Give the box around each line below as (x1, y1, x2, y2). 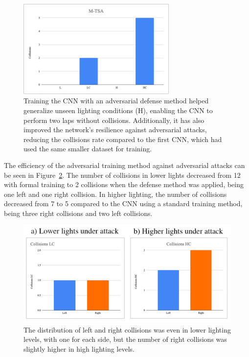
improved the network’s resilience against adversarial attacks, (23, 124, 207, 135)
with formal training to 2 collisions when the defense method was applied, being (4, 179, 244, 190)
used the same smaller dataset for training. (23, 143, 152, 154)
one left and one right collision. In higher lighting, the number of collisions (4, 189, 227, 199)
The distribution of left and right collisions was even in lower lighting (23, 324, 231, 334)
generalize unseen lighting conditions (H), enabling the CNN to (23, 105, 213, 115)
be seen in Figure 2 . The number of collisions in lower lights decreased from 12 (4, 169, 241, 180)
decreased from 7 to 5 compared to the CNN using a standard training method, (4, 198, 243, 209)
